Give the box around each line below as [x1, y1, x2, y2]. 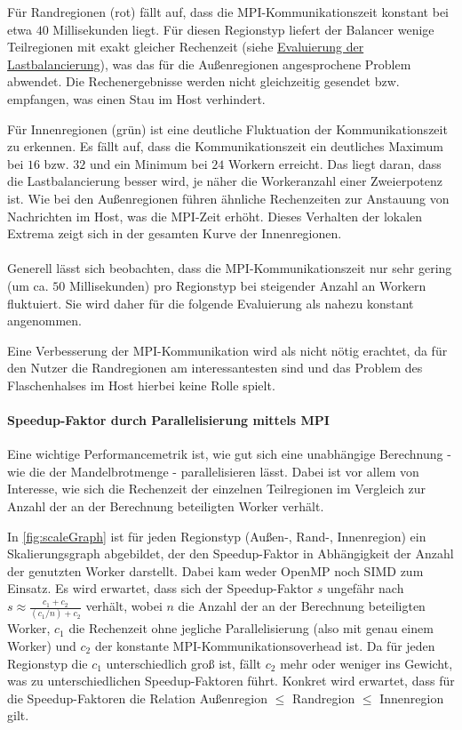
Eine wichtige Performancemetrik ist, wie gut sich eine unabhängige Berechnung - [7, 445, 451, 463]
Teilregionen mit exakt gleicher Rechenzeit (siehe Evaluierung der [7, 37, 364, 56]
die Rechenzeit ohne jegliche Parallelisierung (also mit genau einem [68, 619, 434, 638]
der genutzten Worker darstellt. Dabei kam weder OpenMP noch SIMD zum [7, 561, 424, 580]
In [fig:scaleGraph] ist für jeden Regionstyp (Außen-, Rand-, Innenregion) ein [7, 526, 426, 545]
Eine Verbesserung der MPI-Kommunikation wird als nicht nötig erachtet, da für [7, 341, 448, 359]
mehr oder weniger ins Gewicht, [280, 654, 453, 672]
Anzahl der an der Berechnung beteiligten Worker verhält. [7, 497, 324, 516]
